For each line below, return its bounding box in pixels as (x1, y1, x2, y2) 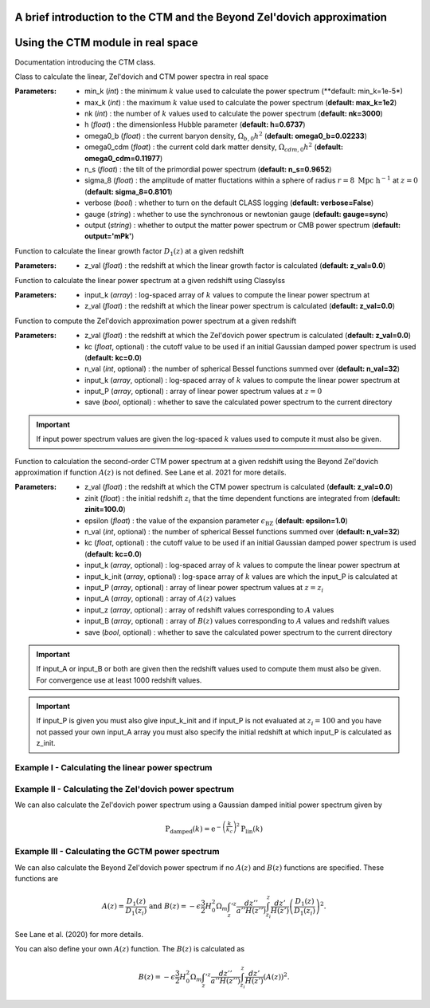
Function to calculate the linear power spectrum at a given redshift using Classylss (14, 275, 286, 285)
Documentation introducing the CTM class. (14, 57, 156, 67)
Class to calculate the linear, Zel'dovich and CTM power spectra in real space (14, 72, 269, 81)
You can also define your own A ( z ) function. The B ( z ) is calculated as (14, 944, 245, 954)
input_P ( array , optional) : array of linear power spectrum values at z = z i (84, 582, 324, 594)
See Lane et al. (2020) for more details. (14, 929, 143, 939)
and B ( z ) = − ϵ (148, 902, 201, 911)
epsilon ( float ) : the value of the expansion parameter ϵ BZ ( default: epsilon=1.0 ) (84, 515, 348, 527)
